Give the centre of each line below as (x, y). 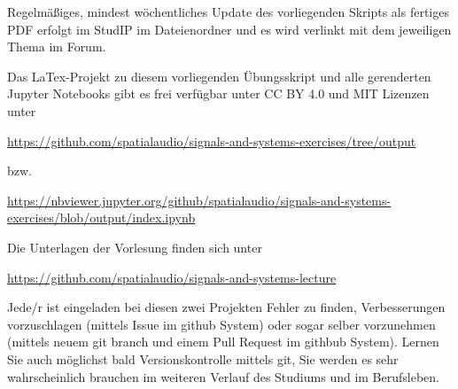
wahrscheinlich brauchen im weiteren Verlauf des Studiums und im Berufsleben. (223, 376)
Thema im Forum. (57, 47)
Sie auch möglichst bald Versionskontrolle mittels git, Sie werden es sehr (203, 358)
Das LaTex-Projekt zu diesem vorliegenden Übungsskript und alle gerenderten (219, 76)
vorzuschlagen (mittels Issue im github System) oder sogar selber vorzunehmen (221, 324)
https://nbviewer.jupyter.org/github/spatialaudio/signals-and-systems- (199, 200)
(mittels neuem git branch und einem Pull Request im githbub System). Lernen (223, 342)
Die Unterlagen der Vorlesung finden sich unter (135, 247)
